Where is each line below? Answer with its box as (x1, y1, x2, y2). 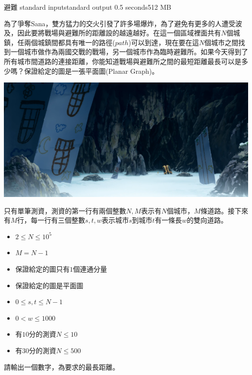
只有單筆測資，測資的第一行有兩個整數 (4, 205, 126, 215)
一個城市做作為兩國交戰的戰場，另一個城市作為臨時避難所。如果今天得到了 (10, 47, 248, 57)
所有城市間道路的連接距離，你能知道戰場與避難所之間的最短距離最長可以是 (4, 56, 241, 66)
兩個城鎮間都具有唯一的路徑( (24, 37, 115, 47)
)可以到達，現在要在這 (128, 37, 199, 47)
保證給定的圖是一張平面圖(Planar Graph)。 (24, 65, 159, 76)
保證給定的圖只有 (15, 263, 70, 274)
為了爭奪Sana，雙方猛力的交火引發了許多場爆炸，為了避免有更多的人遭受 (4, 18, 236, 28)
